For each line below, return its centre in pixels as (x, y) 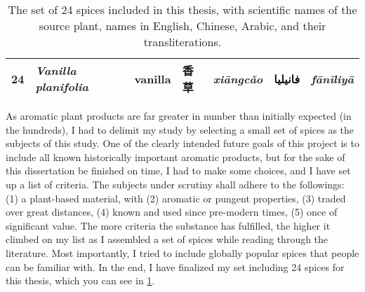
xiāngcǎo (238, 78)
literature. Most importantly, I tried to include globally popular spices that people (182, 252)
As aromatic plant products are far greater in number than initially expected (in (179, 116)
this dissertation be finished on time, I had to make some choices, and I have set (178, 171)
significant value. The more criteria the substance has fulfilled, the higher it (168, 225)
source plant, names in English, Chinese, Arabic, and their (182, 26)
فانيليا (287, 78)
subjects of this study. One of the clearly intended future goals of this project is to (182, 143)
